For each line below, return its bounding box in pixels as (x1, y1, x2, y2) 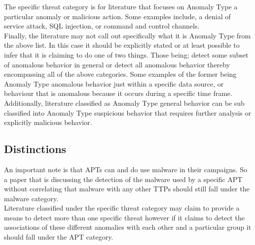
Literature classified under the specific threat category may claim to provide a (4, 203, 240, 213)
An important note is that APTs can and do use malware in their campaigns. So (4, 164, 247, 174)
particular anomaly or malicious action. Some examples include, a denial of (4, 11, 231, 21)
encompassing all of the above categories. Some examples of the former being (4, 69, 237, 79)
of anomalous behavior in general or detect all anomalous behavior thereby (4, 59, 230, 69)
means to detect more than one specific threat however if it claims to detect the (4, 212, 245, 222)
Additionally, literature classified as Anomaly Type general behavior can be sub (4, 97, 245, 108)
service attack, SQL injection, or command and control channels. (4, 21, 200, 31)
